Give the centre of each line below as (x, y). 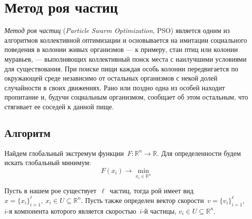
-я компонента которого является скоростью (71, 211)
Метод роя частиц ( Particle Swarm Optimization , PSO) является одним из (117, 30)
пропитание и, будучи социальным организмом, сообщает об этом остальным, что (126, 97)
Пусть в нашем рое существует (51, 191)
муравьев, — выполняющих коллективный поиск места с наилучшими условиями (126, 59)
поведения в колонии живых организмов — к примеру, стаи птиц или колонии (121, 49)
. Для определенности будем (199, 153)
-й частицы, (159, 211)
